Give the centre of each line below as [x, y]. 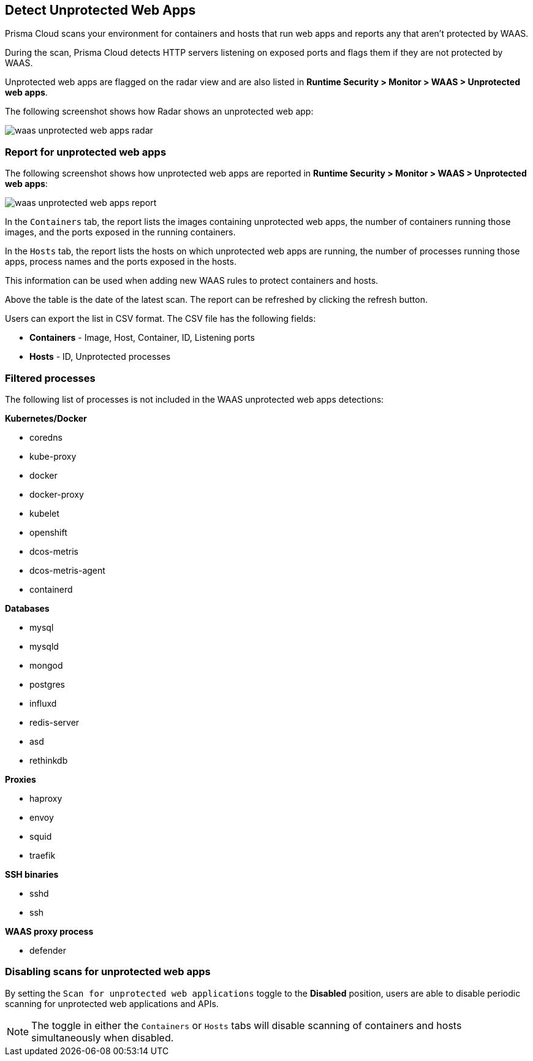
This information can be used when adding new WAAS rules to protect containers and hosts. [192, 281]
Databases [27, 608]
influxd [43, 703]
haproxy [46, 798]
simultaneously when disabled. [103, 1037]
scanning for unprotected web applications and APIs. [112, 1003]
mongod [46, 665]
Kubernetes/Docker [46, 418]
